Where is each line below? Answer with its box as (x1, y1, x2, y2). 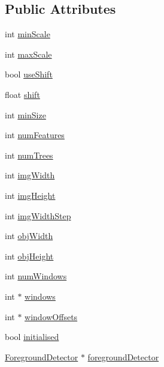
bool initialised (5, 330, 59, 343)
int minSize (5, 108, 46, 121)
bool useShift (5, 68, 53, 80)
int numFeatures (5, 129, 65, 141)
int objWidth (5, 229, 53, 242)
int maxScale (5, 47, 52, 60)
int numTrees (5, 148, 53, 161)
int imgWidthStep (5, 209, 71, 222)
